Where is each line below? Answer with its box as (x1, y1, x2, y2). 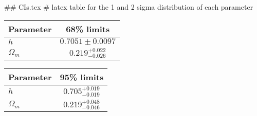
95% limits (60, 71, 104, 83)
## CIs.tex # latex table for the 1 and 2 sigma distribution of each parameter (4, 2, 253, 12)
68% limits (66, 22, 110, 35)
